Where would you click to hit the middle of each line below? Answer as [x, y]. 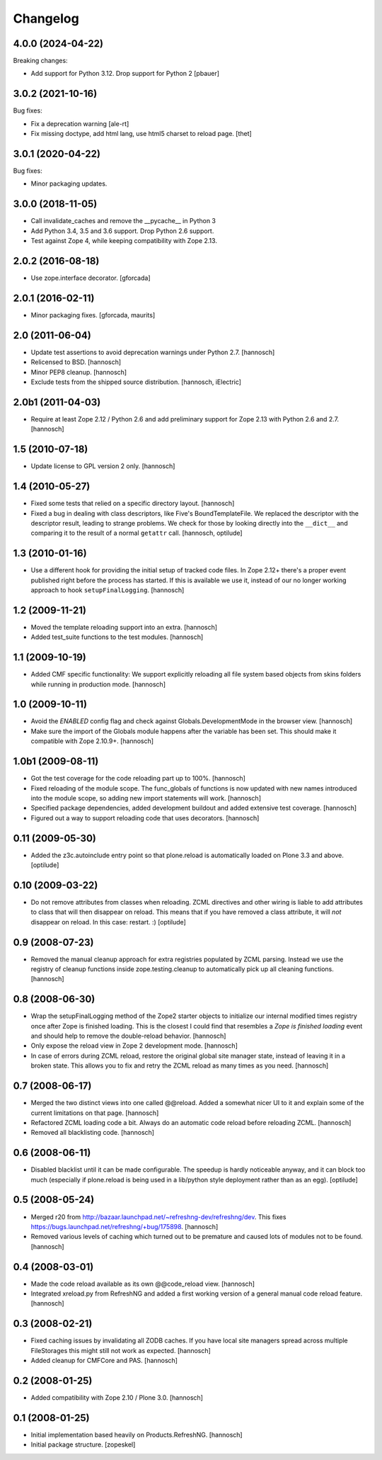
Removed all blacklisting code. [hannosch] [93, 1133]
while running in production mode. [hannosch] [98, 684]
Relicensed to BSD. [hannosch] [76, 362]
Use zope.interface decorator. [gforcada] [91, 278]
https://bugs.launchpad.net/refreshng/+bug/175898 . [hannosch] [125, 1226]
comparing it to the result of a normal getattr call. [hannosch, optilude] [137, 533]
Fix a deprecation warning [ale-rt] [80, 123]
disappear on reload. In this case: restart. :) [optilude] [109, 922]
